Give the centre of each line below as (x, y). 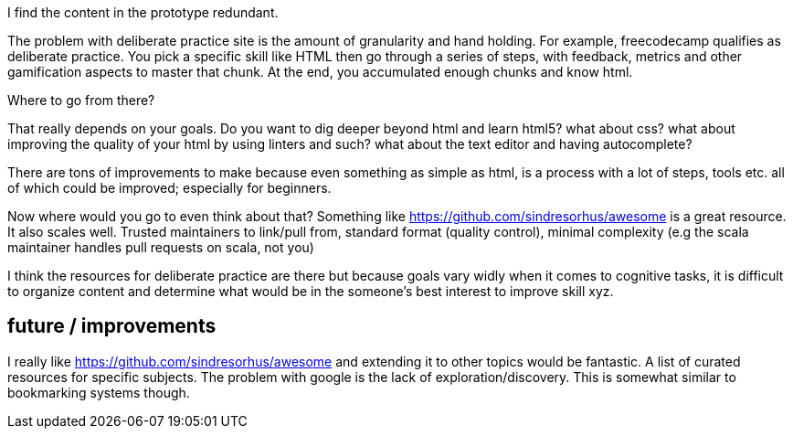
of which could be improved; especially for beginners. (169, 188)
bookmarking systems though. (99, 392)
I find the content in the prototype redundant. (143, 12)
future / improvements (112, 326)
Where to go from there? (81, 100)
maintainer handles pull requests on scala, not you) (161, 247)
